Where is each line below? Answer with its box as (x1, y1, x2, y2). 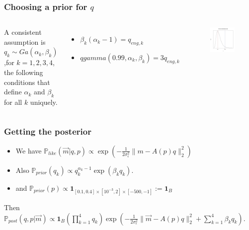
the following (4, 67, 43, 77)
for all (4, 96, 22, 107)
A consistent (4, 27, 42, 37)
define (4, 86, 22, 97)
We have (15, 145, 42, 155)
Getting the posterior (4, 125, 91, 137)
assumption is (4, 36, 46, 47)
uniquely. (30, 96, 58, 107)
